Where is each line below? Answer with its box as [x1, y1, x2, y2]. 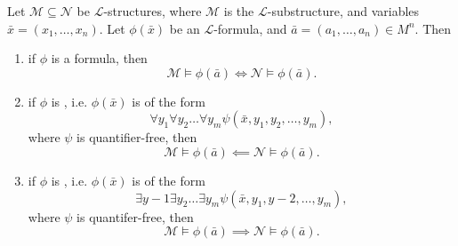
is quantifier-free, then [76, 128, 197, 147]
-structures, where [103, 2, 202, 20]
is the [223, 2, 254, 20]
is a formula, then [51, 49, 148, 67]
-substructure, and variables [267, 2, 420, 20]
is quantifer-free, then [76, 207, 194, 226]
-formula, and [213, 19, 287, 37]
